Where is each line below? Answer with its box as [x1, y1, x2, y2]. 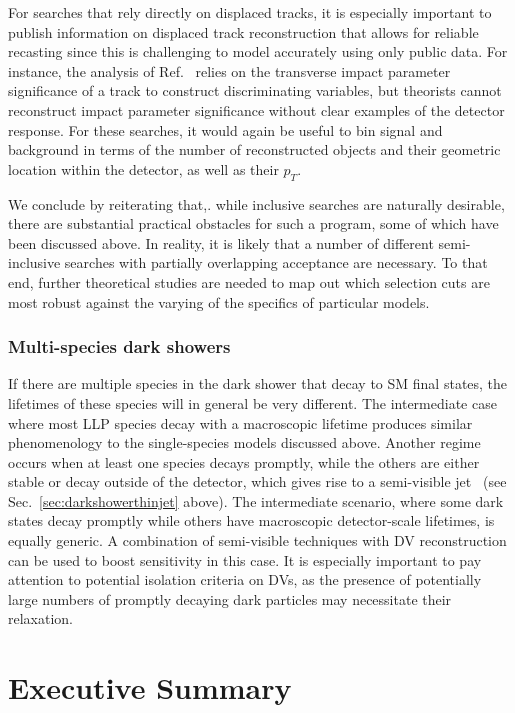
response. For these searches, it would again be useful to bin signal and [8, 119, 443, 140]
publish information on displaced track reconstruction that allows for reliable [8, 21, 479, 42]
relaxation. [8, 608, 74, 629]
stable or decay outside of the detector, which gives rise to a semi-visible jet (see [8, 471, 507, 492]
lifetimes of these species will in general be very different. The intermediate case [8, 392, 497, 413]
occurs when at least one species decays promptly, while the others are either [8, 451, 480, 472]
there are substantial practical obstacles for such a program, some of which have [8, 213, 499, 234]
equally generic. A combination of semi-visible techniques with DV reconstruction [8, 530, 507, 551]
